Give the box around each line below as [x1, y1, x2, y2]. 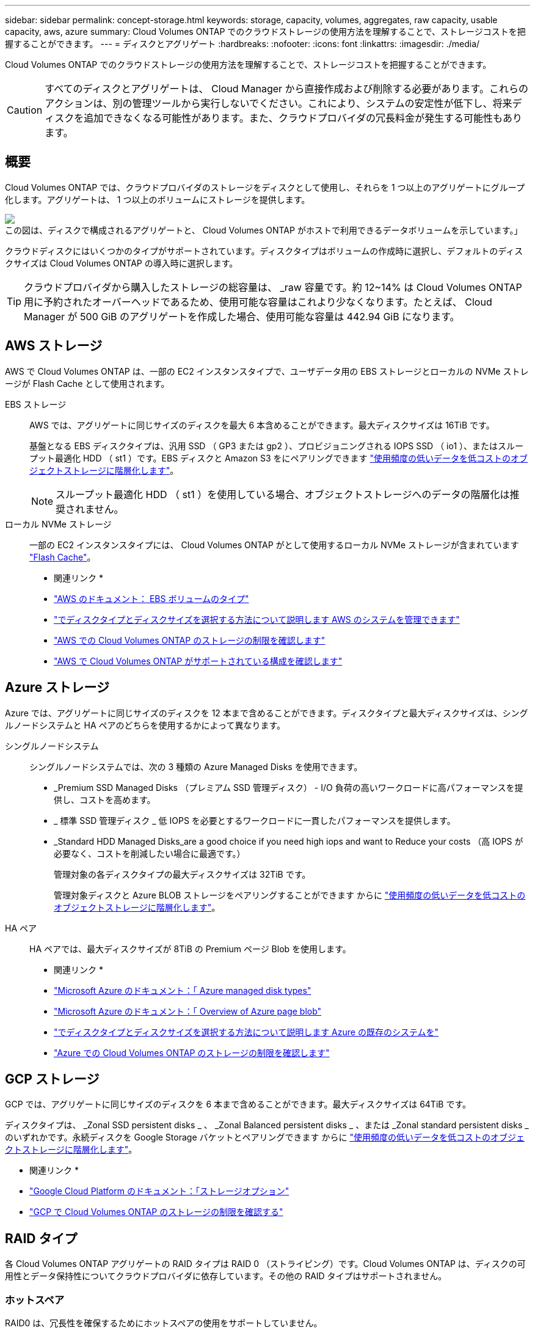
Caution [7, 104, 43, 116]
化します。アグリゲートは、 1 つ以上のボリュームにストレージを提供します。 [5, 194, 310, 205]
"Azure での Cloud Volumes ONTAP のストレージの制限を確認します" [54, 1047, 330, 1058]
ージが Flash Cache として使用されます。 [5, 378, 170, 389]
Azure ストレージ [5, 680, 109, 696]
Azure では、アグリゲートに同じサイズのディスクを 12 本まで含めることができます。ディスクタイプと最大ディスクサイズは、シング [5, 707, 528, 718]
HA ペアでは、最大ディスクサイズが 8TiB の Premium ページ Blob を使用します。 [29, 943, 351, 954]
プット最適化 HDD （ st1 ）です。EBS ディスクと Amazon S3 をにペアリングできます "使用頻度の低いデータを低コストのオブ [29, 452, 528, 463]
